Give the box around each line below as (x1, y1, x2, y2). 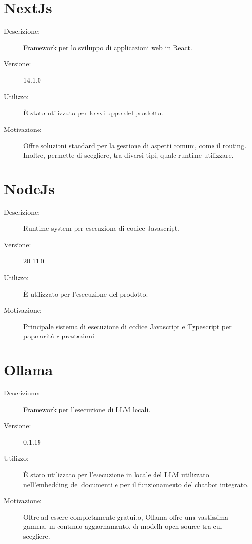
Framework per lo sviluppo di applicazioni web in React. (23, 42, 192, 52)
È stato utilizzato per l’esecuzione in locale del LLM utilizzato (23, 469, 209, 480)
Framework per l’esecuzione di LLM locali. (23, 404, 151, 414)
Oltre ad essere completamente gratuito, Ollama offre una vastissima (23, 511, 229, 522)
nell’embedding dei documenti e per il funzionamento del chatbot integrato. (23, 479, 249, 489)
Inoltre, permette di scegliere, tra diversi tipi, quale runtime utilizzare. (23, 150, 233, 160)
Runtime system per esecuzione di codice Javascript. (23, 223, 179, 233)
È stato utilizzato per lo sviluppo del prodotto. (23, 108, 163, 118)
